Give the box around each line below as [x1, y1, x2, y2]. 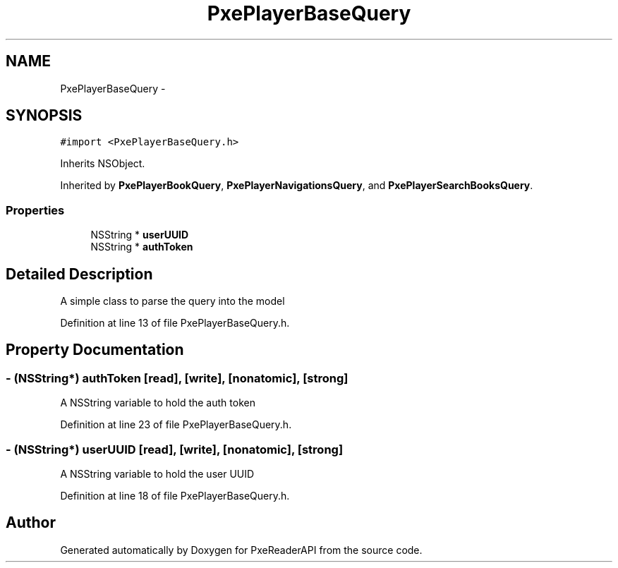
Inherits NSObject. [60, 157, 145, 170]
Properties [6, 203, 65, 217]
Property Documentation [6, 341, 184, 359]
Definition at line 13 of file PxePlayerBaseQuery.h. [60, 317, 290, 330]
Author [6, 514, 56, 532]
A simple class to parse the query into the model [60, 295, 285, 308]
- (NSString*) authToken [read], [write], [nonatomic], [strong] [6, 370, 349, 385]
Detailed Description [6, 265, 153, 283]
